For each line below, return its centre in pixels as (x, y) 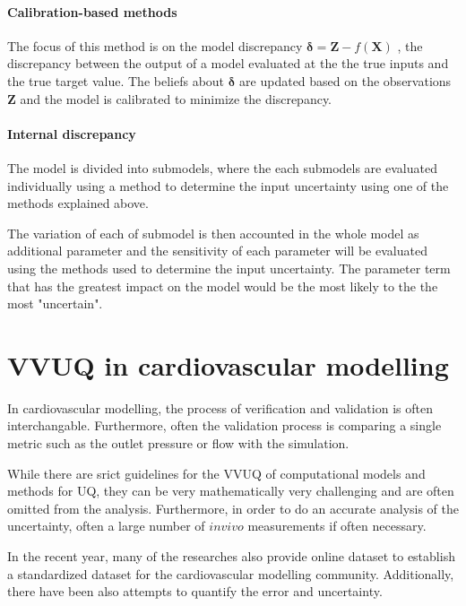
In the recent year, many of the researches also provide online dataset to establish (231, 556)
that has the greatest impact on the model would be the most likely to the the (223, 286)
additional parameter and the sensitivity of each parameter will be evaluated (217, 251)
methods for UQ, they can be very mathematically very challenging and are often (231, 491)
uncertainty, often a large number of (106, 526)
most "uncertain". (55, 303)
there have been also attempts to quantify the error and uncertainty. (195, 591)
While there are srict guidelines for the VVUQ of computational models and (216, 473)
